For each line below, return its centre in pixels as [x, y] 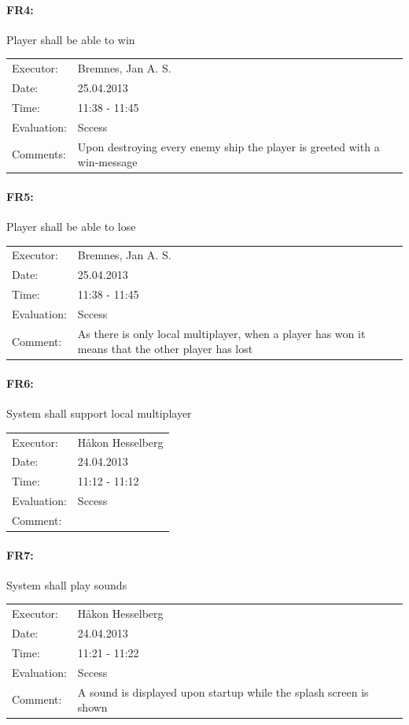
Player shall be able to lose [71, 226]
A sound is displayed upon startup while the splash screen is [223, 692]
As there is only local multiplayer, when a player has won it [221, 333]
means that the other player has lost [165, 349]
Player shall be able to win [71, 39]
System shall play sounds [67, 584]
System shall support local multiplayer [99, 413]
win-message [107, 162]
